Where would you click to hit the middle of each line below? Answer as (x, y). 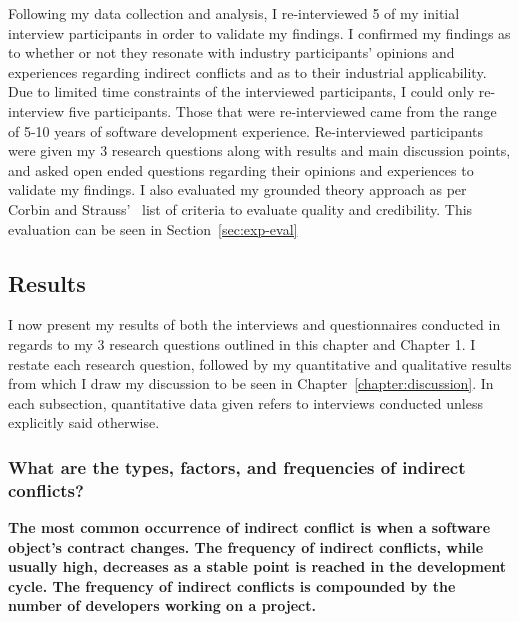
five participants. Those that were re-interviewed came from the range (282, 110)
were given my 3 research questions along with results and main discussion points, (259, 150)
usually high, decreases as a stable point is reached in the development (257, 566)
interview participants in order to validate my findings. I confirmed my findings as (259, 32)
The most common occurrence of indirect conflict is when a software (249, 527)
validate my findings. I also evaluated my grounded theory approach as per (237, 189)
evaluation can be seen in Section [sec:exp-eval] (153, 228)
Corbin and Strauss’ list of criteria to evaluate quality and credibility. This (240, 208)
